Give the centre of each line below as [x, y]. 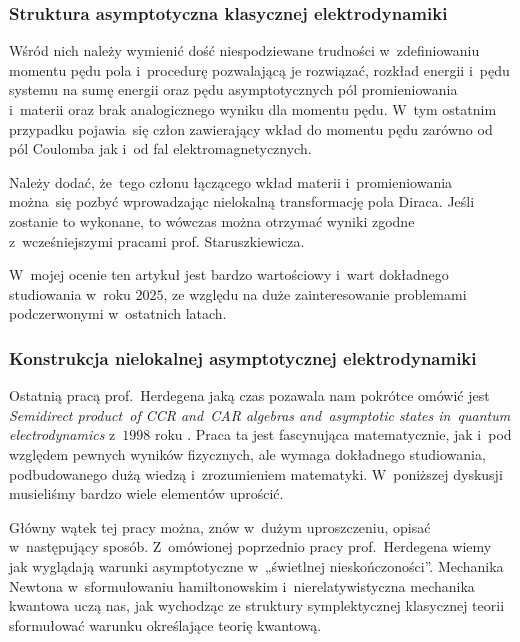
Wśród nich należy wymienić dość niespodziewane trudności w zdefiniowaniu [244, 50]
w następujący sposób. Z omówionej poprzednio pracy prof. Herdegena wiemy [250, 546]
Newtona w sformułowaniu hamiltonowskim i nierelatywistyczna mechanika [242, 585]
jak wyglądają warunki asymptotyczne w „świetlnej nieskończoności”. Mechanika [256, 565]
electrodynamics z [62, 434]
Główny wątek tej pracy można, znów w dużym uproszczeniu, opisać [220, 526]
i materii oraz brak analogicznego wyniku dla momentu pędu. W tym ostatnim [253, 109]
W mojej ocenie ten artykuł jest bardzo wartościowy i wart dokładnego [229, 274]
